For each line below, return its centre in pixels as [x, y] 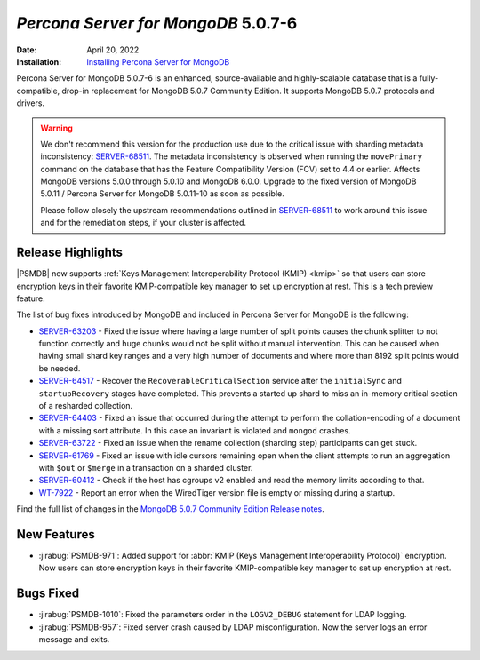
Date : [27, 50]
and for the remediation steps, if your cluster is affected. [144, 223]
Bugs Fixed [48, 594]
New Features [56, 534]
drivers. [30, 103]
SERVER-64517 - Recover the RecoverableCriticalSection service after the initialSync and [220, 381]
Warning [56, 128]
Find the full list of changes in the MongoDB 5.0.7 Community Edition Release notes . [170, 509]
